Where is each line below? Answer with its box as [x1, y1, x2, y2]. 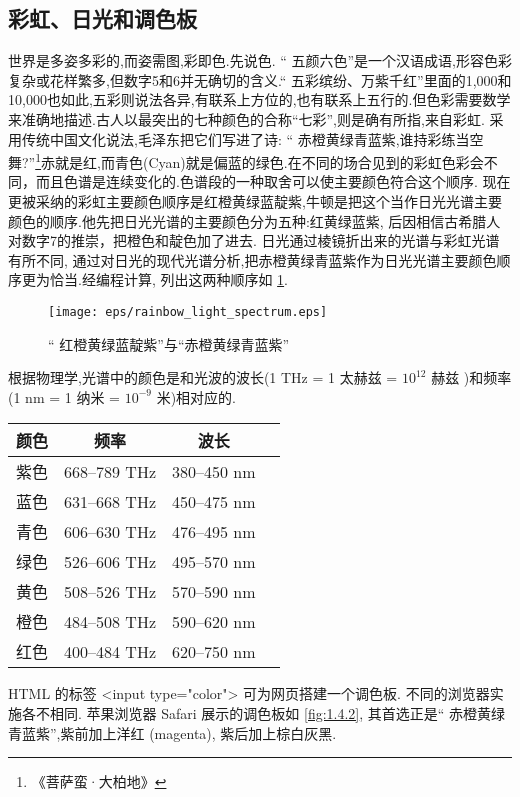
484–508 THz [64, 609, 156, 633]
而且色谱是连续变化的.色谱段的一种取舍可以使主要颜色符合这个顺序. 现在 [35, 171, 511, 192]
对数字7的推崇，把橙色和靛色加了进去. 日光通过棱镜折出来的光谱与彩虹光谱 [8, 230, 500, 251]
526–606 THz [64, 549, 156, 573]
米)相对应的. [156, 386, 236, 407]
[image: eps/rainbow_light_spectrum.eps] [48, 304, 328, 319]
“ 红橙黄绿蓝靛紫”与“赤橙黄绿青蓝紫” [48, 333, 290, 354]
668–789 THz [64, 459, 156, 483]
